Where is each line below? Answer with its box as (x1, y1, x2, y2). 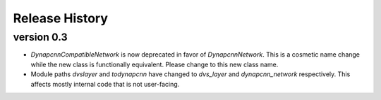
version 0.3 (13, 31, 68, 43)
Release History (13, 10, 109, 26)
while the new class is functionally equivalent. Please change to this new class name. (30, 60, 279, 69)
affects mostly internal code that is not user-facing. (30, 80, 180, 88)
